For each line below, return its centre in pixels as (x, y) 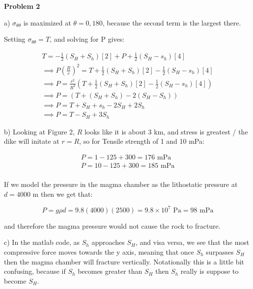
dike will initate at (32, 141)
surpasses (220, 251)
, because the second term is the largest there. (172, 22)
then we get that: (67, 194)
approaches (108, 242)
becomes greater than (110, 271)
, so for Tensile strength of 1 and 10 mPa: (142, 141)
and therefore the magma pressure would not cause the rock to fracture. (112, 225)
